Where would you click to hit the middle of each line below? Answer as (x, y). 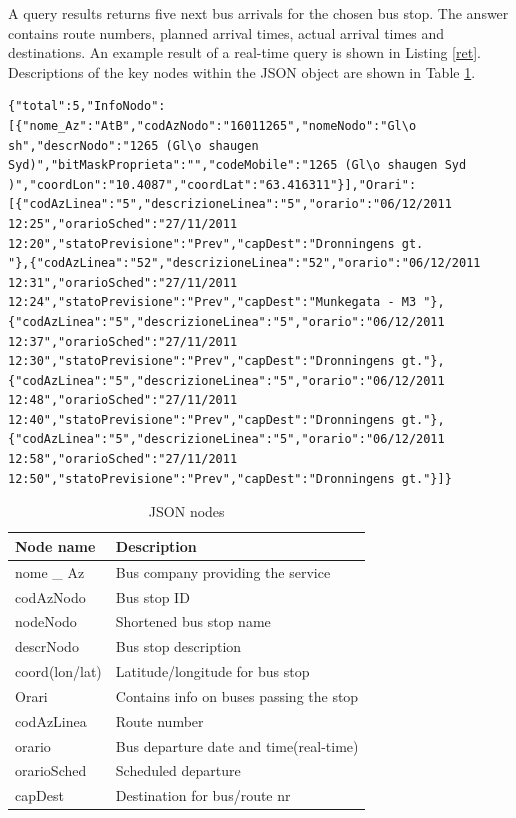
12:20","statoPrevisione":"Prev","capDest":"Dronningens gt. (216, 243)
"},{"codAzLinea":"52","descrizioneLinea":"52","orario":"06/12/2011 (244, 263)
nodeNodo (46, 621)
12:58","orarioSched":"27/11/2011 (123, 459)
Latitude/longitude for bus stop (212, 671)
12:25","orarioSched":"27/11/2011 (123, 223)
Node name (55, 545)
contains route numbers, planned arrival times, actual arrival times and (226, 32)
